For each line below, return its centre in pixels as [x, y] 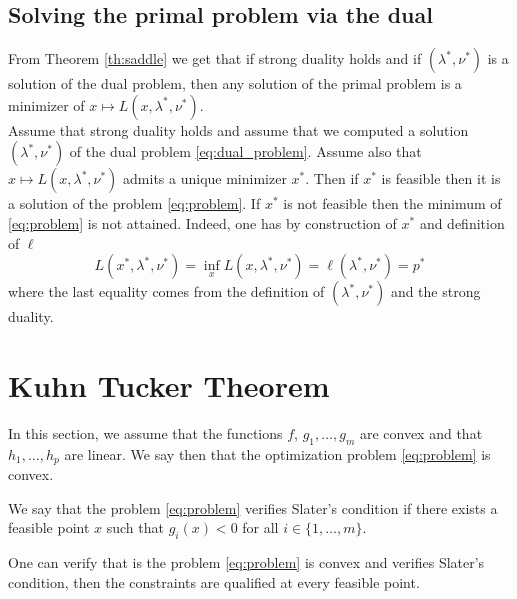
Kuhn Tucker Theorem [169, 384]
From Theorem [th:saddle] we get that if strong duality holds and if [215, 58]
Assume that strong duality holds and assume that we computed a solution [238, 129]
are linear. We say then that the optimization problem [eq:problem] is [277, 453]
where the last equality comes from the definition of [166, 291]
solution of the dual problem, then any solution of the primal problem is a [235, 83]
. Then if [332, 178]
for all [260, 527]
